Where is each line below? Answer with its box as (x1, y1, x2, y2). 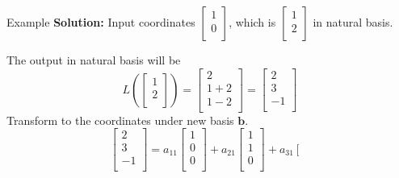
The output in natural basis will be (6, 52, 181, 68)
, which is (229, 14, 276, 30)
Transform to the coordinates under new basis (6, 111, 234, 128)
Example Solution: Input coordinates (6, 14, 195, 30)
